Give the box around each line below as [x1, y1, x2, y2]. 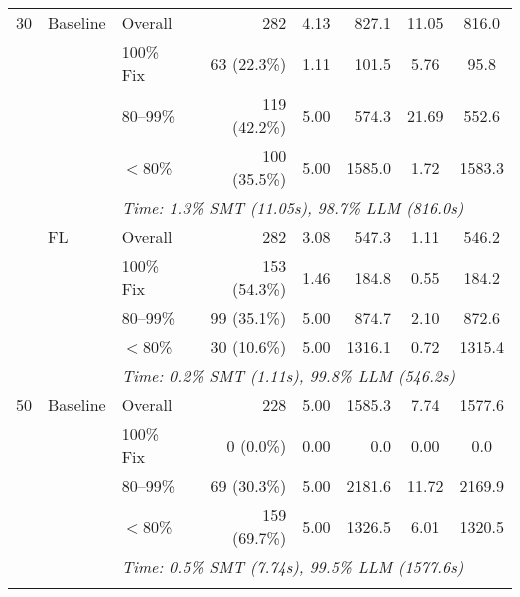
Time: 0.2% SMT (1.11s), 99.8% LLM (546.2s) [121, 364, 456, 387]
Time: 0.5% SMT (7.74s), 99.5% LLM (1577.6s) [121, 555, 464, 578]
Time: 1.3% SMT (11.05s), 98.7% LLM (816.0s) [121, 196, 464, 219]
